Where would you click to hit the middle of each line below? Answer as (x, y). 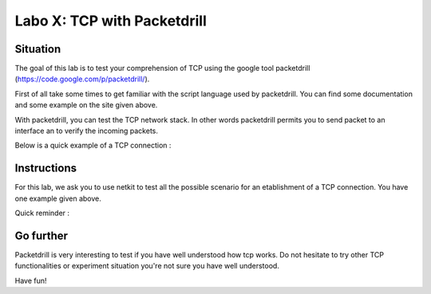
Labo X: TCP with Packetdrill (111, 21)
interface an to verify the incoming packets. (87, 131)
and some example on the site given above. (86, 105)
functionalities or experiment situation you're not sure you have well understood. (147, 266)
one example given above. (58, 198)
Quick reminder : (42, 213)
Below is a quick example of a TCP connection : (93, 145)
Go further (41, 235)
